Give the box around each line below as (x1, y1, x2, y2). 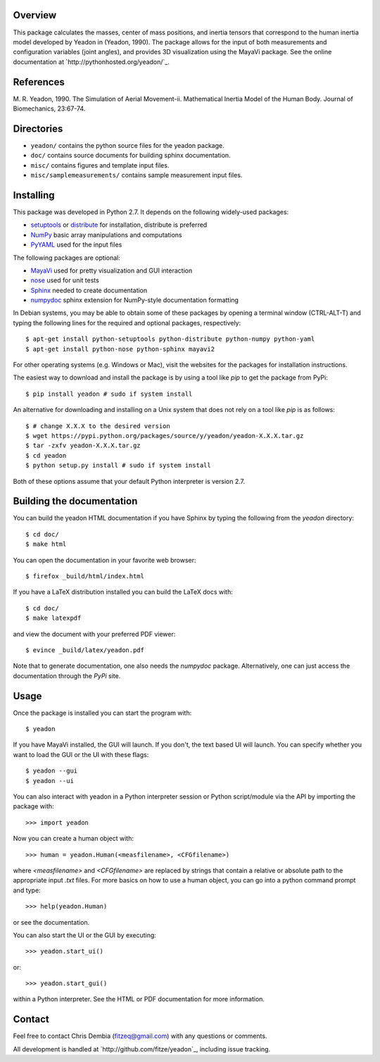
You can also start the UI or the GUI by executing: (13, 930, 156, 939)
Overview (13, 9, 57, 21)
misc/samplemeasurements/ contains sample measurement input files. (30, 171, 243, 180)
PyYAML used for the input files (30, 240, 122, 249)
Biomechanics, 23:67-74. (13, 104, 86, 113)
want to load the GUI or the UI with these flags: (13, 750, 149, 758)
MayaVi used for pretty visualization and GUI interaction (30, 266, 193, 275)
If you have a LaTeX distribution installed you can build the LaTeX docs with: (13, 588, 234, 596)
